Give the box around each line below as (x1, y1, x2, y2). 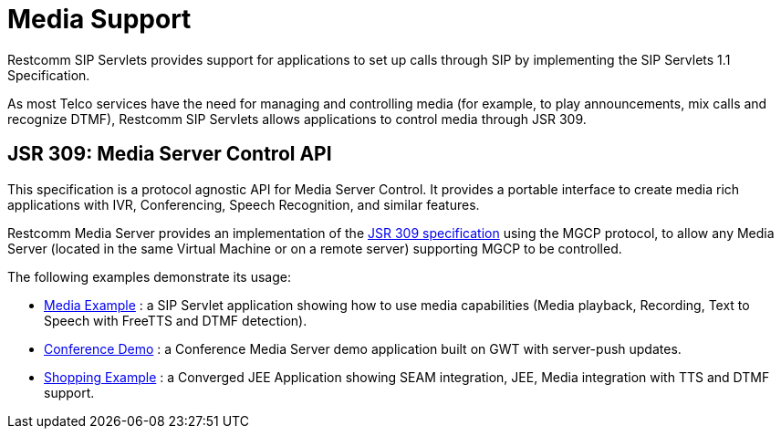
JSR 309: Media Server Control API (7, 142, 332, 166)
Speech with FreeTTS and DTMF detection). (44, 312, 307, 328)
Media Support (7, 4, 192, 35)
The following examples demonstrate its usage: (7, 268, 291, 285)
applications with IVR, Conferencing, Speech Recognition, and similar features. (7, 196, 480, 213)
